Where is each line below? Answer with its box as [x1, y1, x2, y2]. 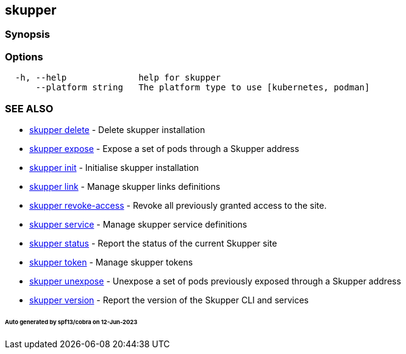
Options [5, 50, 43, 63]
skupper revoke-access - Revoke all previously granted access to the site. [29, 200, 327, 211]
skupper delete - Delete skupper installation [29, 124, 205, 135]
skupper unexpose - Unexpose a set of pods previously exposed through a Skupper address [29, 275, 401, 286]
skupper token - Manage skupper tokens [29, 256, 193, 267]
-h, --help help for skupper [15, 73, 221, 83]
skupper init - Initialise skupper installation [29, 162, 199, 173]
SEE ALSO [5, 102, 54, 115]
